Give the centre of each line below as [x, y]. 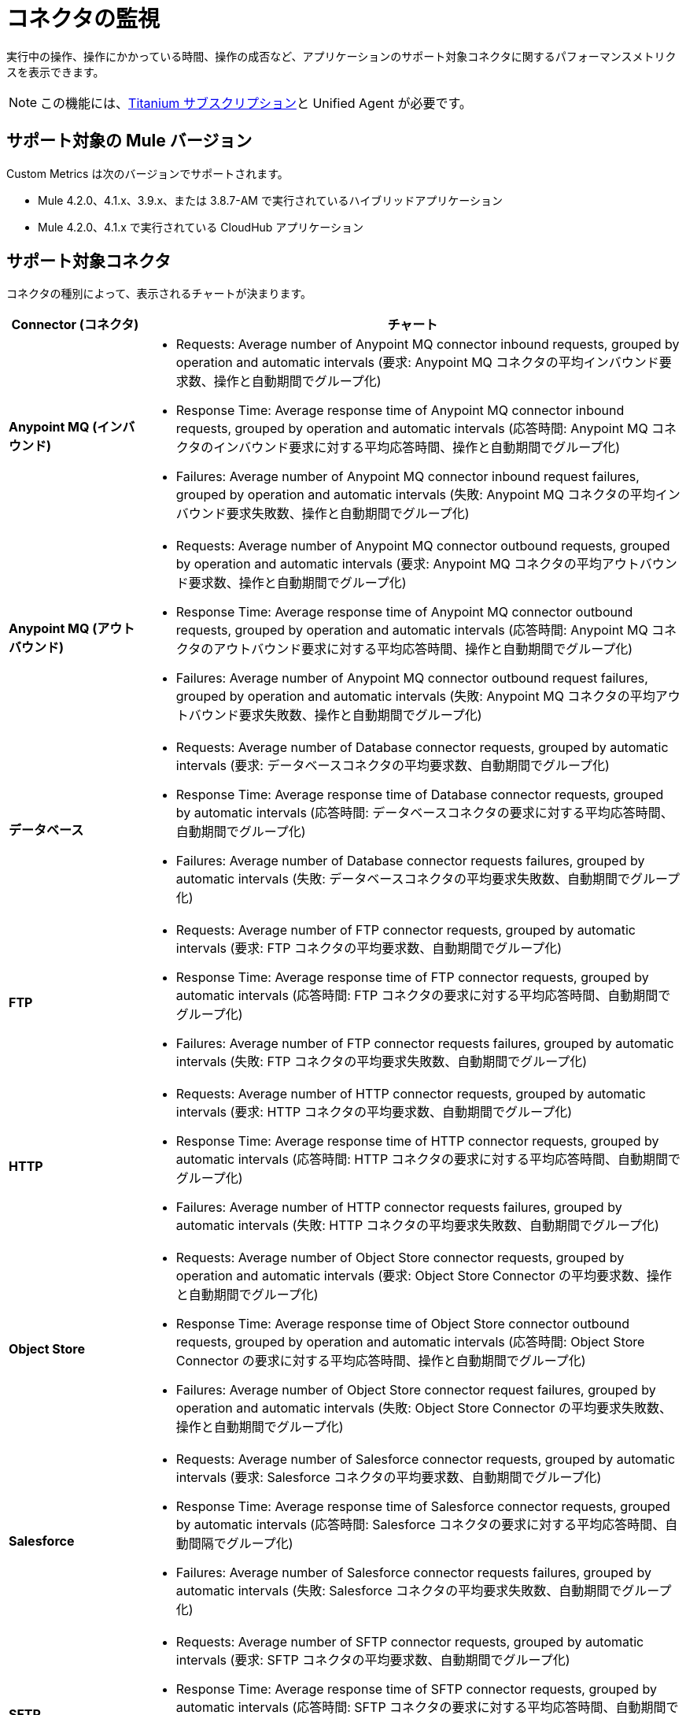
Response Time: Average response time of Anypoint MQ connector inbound [400, 411]
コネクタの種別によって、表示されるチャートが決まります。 [159, 294]
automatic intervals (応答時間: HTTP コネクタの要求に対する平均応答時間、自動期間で [428, 1159]
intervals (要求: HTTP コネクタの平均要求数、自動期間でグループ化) [374, 1112]
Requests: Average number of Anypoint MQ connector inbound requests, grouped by [428, 344]
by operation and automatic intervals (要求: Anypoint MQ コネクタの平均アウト [408, 564]
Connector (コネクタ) [75, 325]
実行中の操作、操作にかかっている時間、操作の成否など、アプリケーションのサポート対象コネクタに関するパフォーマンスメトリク [341, 56]
